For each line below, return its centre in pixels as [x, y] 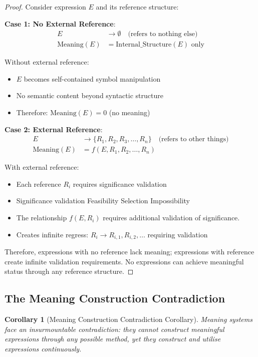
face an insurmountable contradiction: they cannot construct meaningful [114, 329]
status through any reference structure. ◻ [69, 271]
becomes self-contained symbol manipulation [92, 78]
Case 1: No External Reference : [60, 23]
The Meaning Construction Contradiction [115, 298]
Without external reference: [47, 62]
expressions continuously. [43, 348]
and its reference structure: [137, 7]
